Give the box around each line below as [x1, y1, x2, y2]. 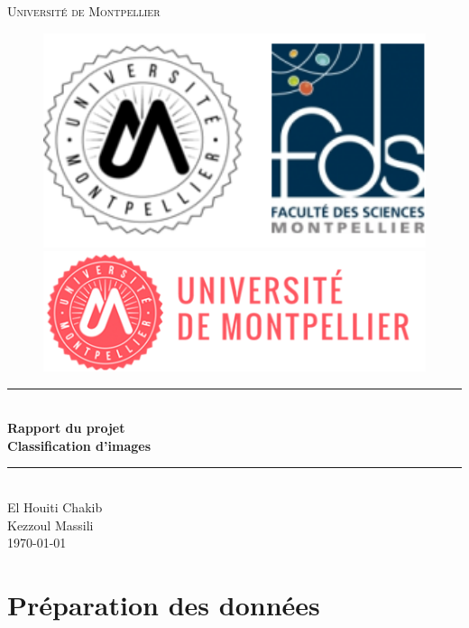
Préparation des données [7, 586, 320, 623]
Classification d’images [7, 436, 152, 455]
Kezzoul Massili [7, 515, 94, 534]
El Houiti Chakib [7, 497, 103, 516]
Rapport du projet [7, 418, 125, 437]
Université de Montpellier [7, 2, 161, 20]
